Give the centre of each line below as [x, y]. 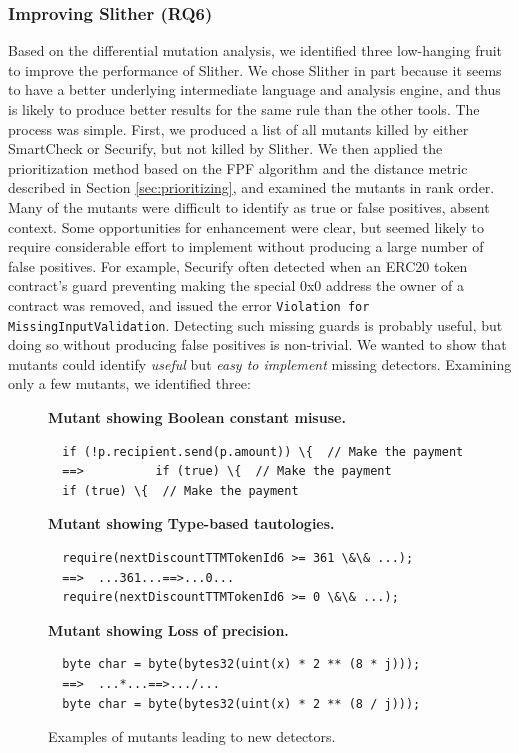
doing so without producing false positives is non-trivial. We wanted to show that [257, 344]
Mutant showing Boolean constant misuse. [197, 417]
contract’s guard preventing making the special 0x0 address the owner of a [236, 285]
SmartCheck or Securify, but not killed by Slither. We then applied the [225, 148]
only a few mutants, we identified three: [129, 383]
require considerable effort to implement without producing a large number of [246, 246]
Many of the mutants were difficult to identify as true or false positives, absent [249, 206]
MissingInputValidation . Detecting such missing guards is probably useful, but [255, 324]
